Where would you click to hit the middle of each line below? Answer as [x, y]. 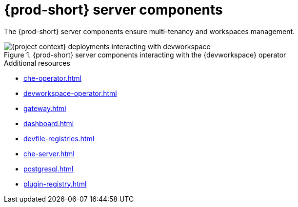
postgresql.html [49, 169]
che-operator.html [52, 78]
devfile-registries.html [59, 138]
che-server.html [49, 153]
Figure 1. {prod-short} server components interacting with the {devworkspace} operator [145, 55]
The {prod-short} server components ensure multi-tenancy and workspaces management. [149, 31]
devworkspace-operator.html [70, 93]
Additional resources [37, 63]
